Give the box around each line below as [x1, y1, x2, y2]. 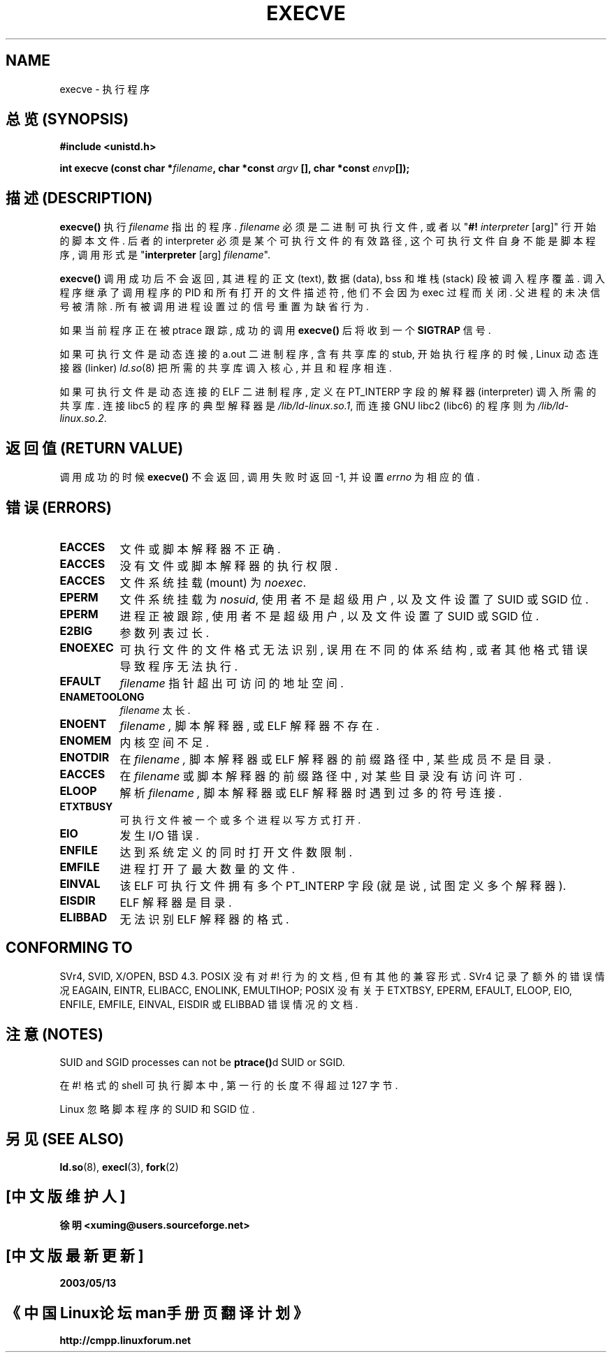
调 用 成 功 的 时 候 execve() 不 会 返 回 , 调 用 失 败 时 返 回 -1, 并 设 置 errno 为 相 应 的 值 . [59, 471, 480, 483]
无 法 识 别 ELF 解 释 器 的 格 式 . [119, 912, 289, 926]
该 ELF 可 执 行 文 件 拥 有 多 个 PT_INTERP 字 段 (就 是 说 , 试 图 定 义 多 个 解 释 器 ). [119, 878, 567, 893]
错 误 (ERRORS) [6, 498, 112, 516]
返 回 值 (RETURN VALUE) [6, 439, 184, 457]
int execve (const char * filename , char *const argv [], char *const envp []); [59, 162, 410, 175]
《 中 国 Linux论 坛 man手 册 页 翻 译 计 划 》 [6, 1304, 309, 1322]
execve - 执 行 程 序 [59, 82, 150, 95]
